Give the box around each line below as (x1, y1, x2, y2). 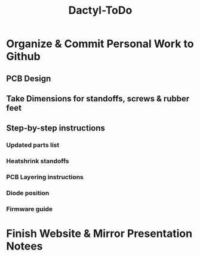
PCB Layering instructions (6, 173, 84, 182)
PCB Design (6, 73, 51, 83)
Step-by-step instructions (6, 123, 106, 133)
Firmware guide (6, 205, 53, 213)
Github (6, 50, 41, 63)
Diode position (6, 189, 50, 197)
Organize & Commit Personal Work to (6, 37, 194, 51)
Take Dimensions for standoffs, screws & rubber (6, 93, 190, 104)
